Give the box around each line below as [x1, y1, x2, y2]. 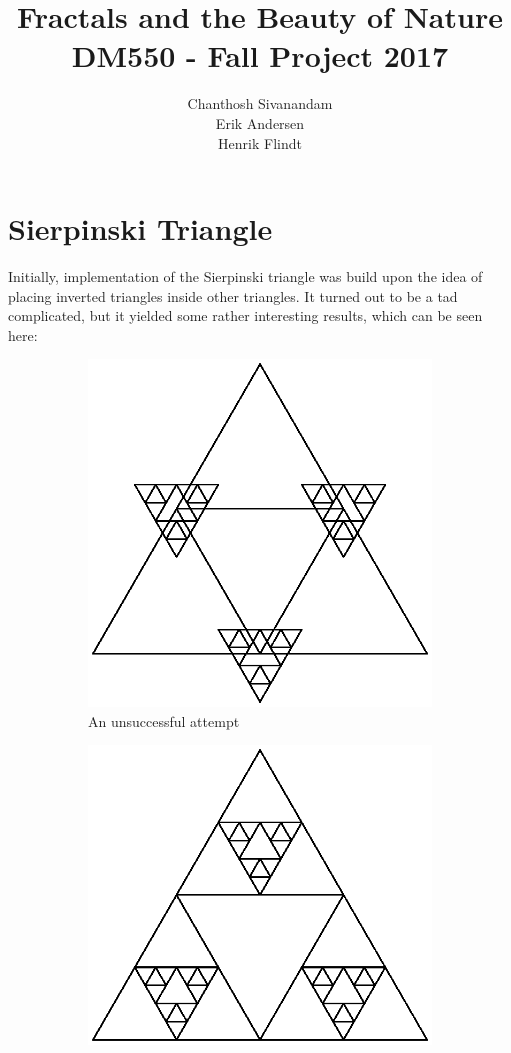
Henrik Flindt [218, 132, 302, 153]
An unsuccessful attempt [88, 710, 240, 731]
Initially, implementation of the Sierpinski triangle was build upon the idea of [8, 266, 483, 287]
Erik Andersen [215, 112, 305, 133]
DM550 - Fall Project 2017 [71, 35, 449, 76]
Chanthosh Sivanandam [187, 93, 333, 114]
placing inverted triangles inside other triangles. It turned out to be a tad [8, 285, 458, 306]
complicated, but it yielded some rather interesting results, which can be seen [8, 305, 483, 326]
